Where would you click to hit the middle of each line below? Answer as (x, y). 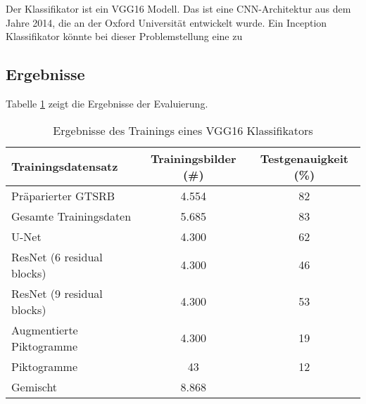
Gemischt (34, 386)
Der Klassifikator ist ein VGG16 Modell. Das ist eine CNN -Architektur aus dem (178, 8)
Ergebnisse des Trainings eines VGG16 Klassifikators (183, 130)
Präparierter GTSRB (63, 195)
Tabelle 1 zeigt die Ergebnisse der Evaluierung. (107, 103)
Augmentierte (45, 330)
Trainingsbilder (193, 158)
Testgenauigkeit (304, 158)
